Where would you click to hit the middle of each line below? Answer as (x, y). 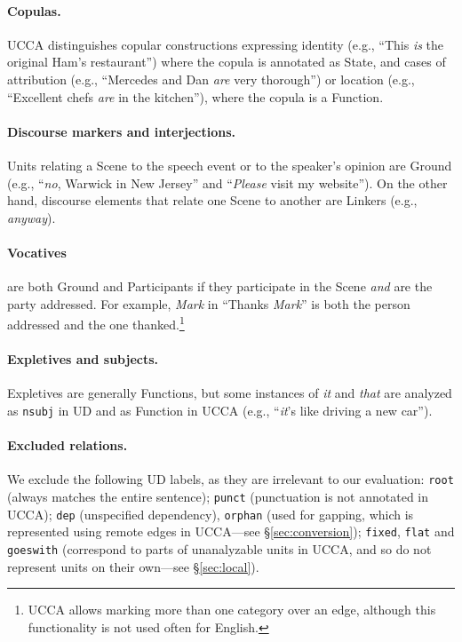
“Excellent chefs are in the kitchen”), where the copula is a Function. (195, 96)
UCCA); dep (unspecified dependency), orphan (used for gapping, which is (211, 514)
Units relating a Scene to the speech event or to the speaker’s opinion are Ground (230, 165)
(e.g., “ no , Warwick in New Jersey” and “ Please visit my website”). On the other (227, 182)
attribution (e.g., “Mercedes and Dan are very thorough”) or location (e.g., (211, 79)
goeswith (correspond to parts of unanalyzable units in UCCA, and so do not (219, 549)
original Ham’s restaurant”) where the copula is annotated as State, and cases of (227, 62)
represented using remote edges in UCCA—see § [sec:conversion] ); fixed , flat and (231, 531)
